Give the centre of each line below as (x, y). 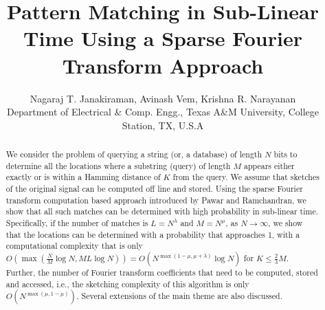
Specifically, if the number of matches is (77, 223)
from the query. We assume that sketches (246, 177)
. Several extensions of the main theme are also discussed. (179, 296)
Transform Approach (163, 65)
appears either (269, 165)
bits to (285, 154)
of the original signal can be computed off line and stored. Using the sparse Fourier (154, 189)
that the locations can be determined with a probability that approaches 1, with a (153, 234)
